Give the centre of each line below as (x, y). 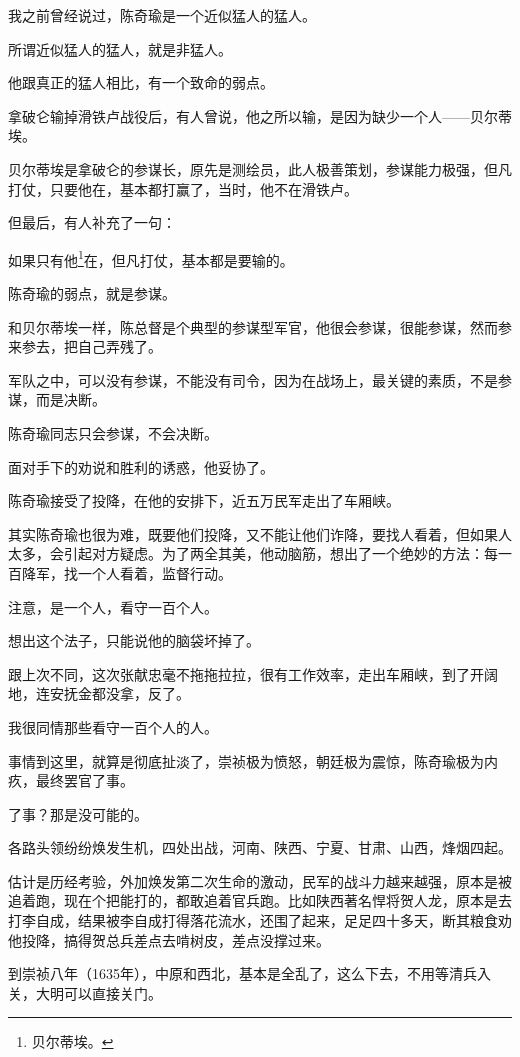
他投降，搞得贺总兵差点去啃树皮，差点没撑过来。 (169, 939)
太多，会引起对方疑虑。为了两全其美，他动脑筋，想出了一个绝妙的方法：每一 (260, 553)
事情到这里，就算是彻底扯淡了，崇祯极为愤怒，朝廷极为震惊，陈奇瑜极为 (246, 760)
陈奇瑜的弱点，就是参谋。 (92, 293)
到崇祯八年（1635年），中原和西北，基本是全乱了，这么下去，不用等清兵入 (249, 973)
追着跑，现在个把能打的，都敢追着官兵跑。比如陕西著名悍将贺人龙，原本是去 (260, 900)
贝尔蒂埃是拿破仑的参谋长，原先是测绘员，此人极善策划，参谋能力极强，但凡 (260, 168)
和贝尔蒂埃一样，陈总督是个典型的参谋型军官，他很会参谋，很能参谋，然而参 (260, 326)
